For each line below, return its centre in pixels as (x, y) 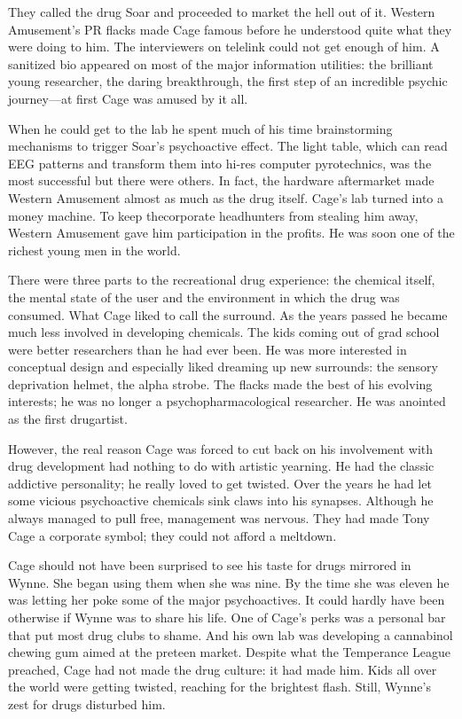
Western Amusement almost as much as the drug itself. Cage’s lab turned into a (226, 197)
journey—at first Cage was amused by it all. (128, 98)
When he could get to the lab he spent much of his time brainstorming (200, 128)
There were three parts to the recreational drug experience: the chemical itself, (222, 280)
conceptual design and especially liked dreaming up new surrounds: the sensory (223, 367)
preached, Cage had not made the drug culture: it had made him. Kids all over (223, 669)
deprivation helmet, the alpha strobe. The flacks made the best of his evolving (220, 383)
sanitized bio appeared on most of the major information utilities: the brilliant (221, 63)
